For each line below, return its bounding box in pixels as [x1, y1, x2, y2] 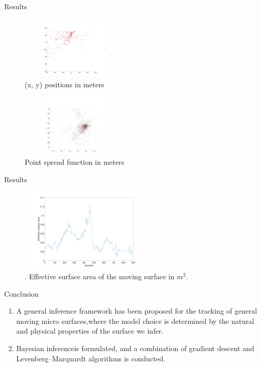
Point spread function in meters [25, 157, 124, 167]
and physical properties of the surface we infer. [16, 325, 164, 336]
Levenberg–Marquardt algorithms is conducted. [16, 353, 165, 363]
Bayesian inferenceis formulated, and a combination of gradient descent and [16, 343, 254, 354]
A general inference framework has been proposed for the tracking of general [16, 305, 257, 316]
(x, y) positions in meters [25, 79, 104, 89]
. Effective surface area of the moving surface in [25, 271, 175, 282]
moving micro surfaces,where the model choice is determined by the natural [16, 315, 254, 326]
